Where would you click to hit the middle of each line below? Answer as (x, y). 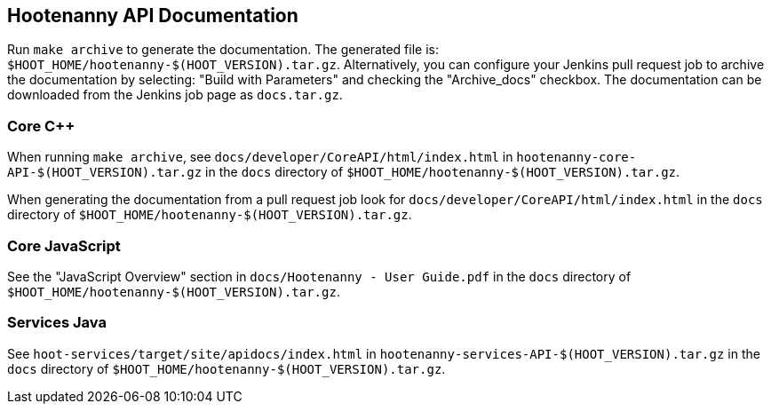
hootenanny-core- (576, 158)
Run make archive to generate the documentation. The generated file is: (223, 50)
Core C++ (41, 126)
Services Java (57, 323)
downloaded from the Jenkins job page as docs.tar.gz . (175, 95)
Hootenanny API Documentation (153, 16)
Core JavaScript (64, 245)
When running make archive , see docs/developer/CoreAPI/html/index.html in (260, 157)
